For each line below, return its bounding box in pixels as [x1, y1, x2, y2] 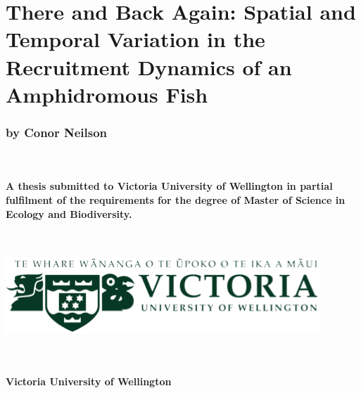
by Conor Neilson [6, 123, 108, 141]
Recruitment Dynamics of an [6, 52, 292, 81]
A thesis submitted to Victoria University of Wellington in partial [6, 179, 333, 193]
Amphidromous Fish [6, 79, 208, 108]
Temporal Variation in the [6, 25, 265, 53]
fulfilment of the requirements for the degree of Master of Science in [6, 192, 346, 207]
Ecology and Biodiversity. [6, 206, 132, 221]
